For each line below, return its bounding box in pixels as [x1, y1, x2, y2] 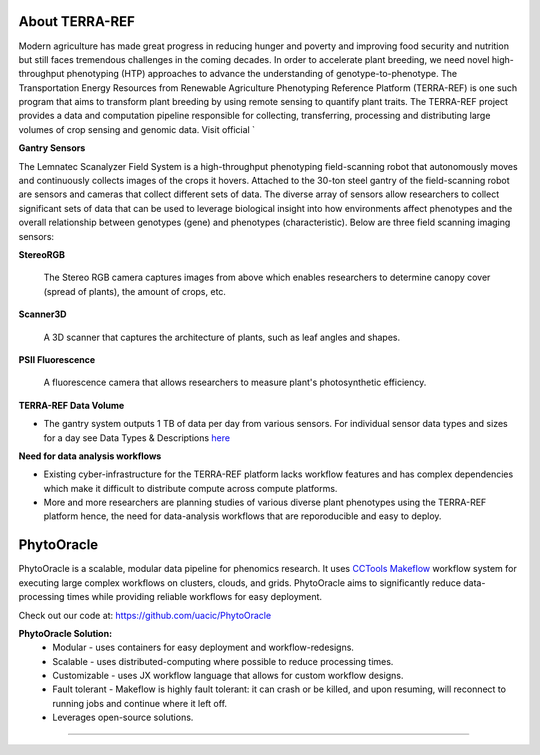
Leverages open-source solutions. [52, 711, 194, 724]
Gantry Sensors [18, 142, 86, 154]
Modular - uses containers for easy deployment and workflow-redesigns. [52, 641, 355, 654]
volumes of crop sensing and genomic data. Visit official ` [18, 123, 255, 135]
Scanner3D [18, 308, 67, 320]
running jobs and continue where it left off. [52, 697, 228, 709]
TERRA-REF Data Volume [18, 399, 125, 411]
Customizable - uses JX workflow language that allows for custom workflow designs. [52, 670, 404, 682]
